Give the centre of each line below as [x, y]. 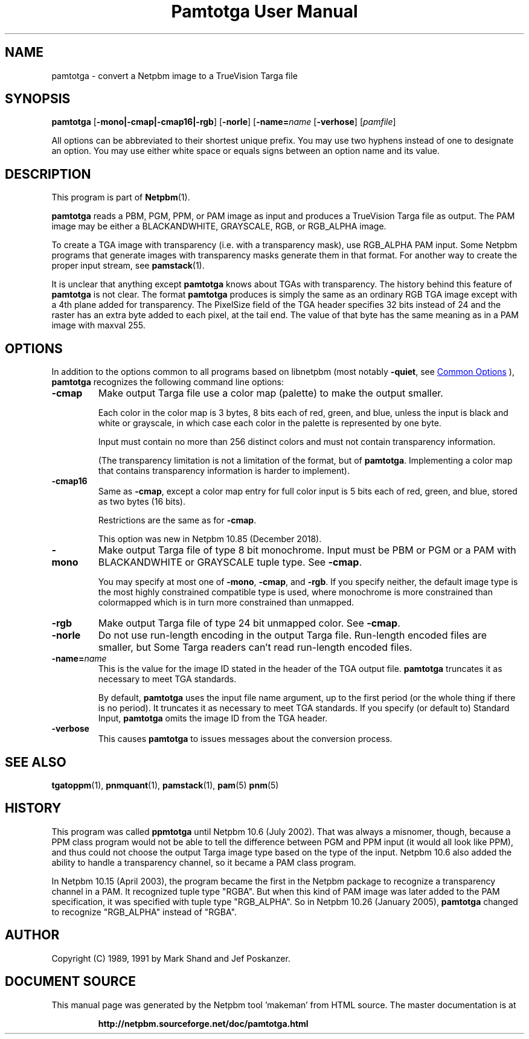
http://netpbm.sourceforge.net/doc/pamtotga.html [203, 1023]
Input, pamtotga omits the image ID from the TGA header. [213, 718]
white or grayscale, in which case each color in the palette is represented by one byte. [270, 423]
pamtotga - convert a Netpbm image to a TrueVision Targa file [175, 75]
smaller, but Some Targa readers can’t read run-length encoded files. [255, 647]
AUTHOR [32, 935]
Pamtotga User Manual [264, 11]
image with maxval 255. [98, 325]
